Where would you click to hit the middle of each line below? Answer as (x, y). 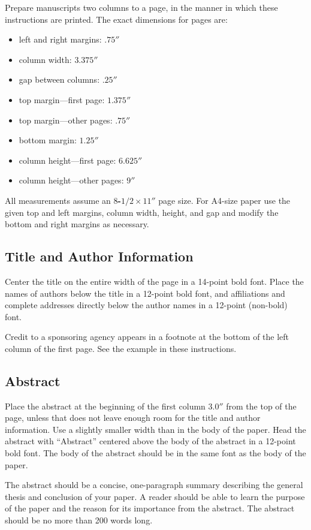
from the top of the (261, 406)
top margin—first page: (62, 99)
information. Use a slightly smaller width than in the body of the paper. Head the (155, 429)
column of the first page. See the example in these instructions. (121, 348)
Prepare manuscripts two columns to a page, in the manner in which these (141, 7)
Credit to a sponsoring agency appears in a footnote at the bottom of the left (147, 337)
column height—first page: (67, 160)
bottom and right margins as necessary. (77, 224)
